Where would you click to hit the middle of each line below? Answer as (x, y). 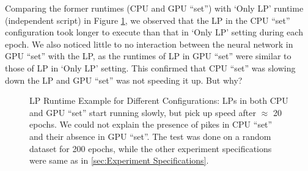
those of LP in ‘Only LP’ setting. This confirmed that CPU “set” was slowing (150, 67)
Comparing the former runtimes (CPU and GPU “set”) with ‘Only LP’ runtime (154, 8)
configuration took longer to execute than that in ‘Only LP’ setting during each (154, 32)
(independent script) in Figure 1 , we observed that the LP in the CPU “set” (148, 20)
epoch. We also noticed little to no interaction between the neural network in (149, 44)
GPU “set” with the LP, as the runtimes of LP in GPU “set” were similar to (148, 56)
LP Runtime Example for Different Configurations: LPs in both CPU (159, 100)
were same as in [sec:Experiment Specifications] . (119, 160)
